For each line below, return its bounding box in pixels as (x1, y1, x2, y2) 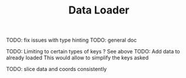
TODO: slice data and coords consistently (6, 66, 107, 73)
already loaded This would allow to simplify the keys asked (6, 54, 149, 62)
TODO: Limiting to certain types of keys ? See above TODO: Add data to (6, 48, 181, 55)
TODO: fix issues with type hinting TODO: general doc (6, 36, 137, 44)
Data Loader (68, 4, 129, 17)
